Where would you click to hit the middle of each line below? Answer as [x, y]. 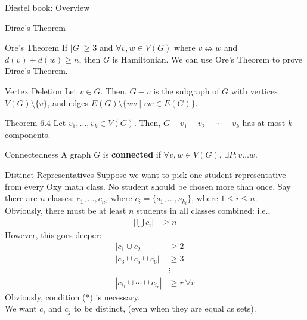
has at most [264, 123]
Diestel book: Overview [47, 7]
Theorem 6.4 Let [35, 123]
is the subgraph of [186, 90]
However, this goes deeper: [53, 234]
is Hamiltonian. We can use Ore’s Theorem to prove [207, 59]
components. [28, 134]
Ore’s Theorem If [36, 47]
